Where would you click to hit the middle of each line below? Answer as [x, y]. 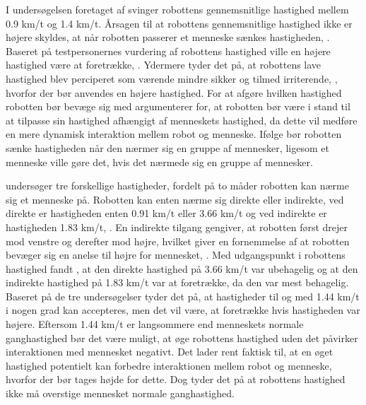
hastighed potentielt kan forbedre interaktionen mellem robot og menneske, [169, 365]
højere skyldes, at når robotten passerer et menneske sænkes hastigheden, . [168, 37]
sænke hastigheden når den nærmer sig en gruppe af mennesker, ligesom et [167, 147]
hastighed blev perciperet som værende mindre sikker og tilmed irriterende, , [172, 78]
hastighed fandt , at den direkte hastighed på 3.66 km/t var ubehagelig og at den [182, 268]
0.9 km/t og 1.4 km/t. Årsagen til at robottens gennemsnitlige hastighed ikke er [179, 23]
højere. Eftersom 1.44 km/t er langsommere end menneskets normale [155, 324]
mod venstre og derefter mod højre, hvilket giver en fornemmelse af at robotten [178, 241]
